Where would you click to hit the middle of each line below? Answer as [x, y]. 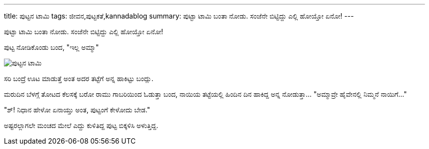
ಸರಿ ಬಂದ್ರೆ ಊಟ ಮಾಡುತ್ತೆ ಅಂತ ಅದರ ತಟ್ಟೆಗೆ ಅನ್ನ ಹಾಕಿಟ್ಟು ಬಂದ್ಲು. [79, 78]
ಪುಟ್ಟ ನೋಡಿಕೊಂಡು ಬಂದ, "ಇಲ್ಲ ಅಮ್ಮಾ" [51, 47]
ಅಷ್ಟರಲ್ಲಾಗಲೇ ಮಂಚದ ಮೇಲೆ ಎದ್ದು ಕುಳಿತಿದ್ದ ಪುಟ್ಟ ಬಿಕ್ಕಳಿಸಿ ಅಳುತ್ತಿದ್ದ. [81, 125]
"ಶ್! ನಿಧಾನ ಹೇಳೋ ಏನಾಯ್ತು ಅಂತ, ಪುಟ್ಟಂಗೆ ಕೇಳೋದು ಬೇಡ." [77, 110]
